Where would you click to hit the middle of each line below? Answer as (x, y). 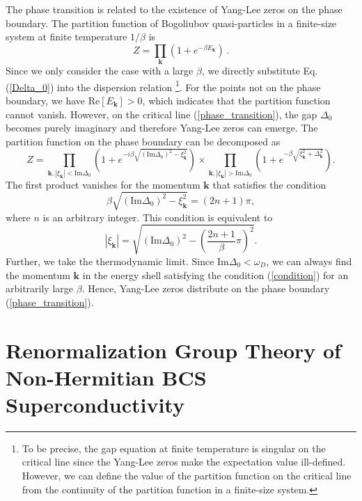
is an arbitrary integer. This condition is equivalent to (158, 217)
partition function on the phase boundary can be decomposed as (143, 141)
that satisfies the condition (269, 184)
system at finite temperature (66, 37)
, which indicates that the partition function (236, 100)
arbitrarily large (40, 288)
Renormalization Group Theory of (173, 350)
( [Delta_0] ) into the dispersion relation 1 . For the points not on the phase (163, 86)
